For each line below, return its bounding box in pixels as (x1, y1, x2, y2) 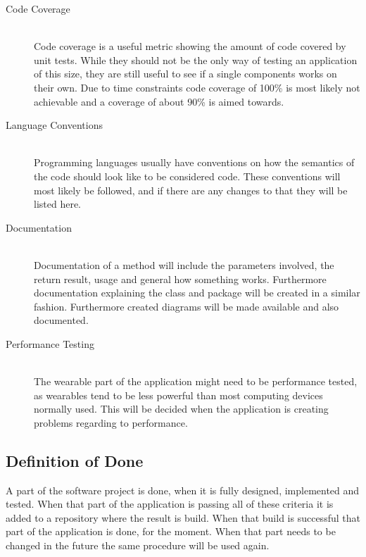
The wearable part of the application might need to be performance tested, (34, 374, 358, 389)
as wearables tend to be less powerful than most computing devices (34, 387, 323, 402)
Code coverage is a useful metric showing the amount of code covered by (34, 39, 346, 54)
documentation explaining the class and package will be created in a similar (34, 285, 360, 300)
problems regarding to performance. (34, 415, 188, 430)
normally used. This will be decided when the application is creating (34, 401, 329, 416)
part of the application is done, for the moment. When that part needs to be (6, 524, 336, 539)
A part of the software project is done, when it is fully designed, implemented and (6, 482, 360, 497)
